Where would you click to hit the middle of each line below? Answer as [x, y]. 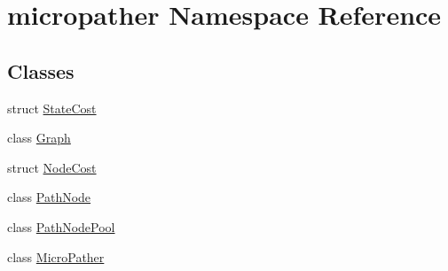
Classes [41, 70]
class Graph [39, 138]
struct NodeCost [52, 167]
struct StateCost [52, 108]
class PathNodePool [61, 226]
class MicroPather [56, 256]
